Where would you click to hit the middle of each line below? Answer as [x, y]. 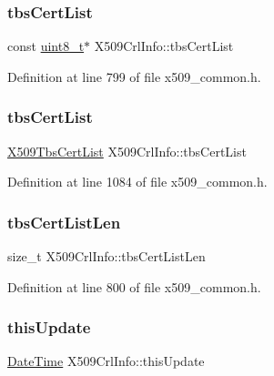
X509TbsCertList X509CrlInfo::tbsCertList [127, 151]
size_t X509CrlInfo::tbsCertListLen [107, 256]
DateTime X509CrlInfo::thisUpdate [106, 361]
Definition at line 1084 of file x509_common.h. [137, 182]
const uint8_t [46, 46]
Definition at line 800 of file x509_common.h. [134, 286]
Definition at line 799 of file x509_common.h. [134, 76]
